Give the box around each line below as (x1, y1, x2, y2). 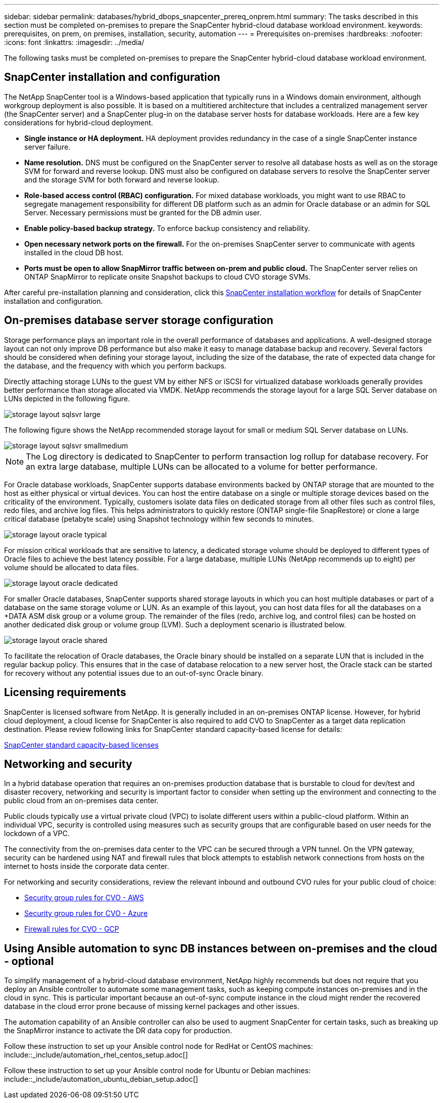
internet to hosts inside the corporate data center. (4, 862, 169, 871)
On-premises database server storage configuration (4, 314, 274, 327)
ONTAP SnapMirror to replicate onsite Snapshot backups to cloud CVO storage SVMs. (24, 272, 311, 281)
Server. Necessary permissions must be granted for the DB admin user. (24, 208, 261, 217)
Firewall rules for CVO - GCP (24, 925, 119, 934)
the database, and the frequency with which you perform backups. (4, 361, 227, 370)
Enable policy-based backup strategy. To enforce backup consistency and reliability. (24, 223, 310, 233)
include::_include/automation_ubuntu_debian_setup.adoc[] (4, 1075, 198, 1084)
